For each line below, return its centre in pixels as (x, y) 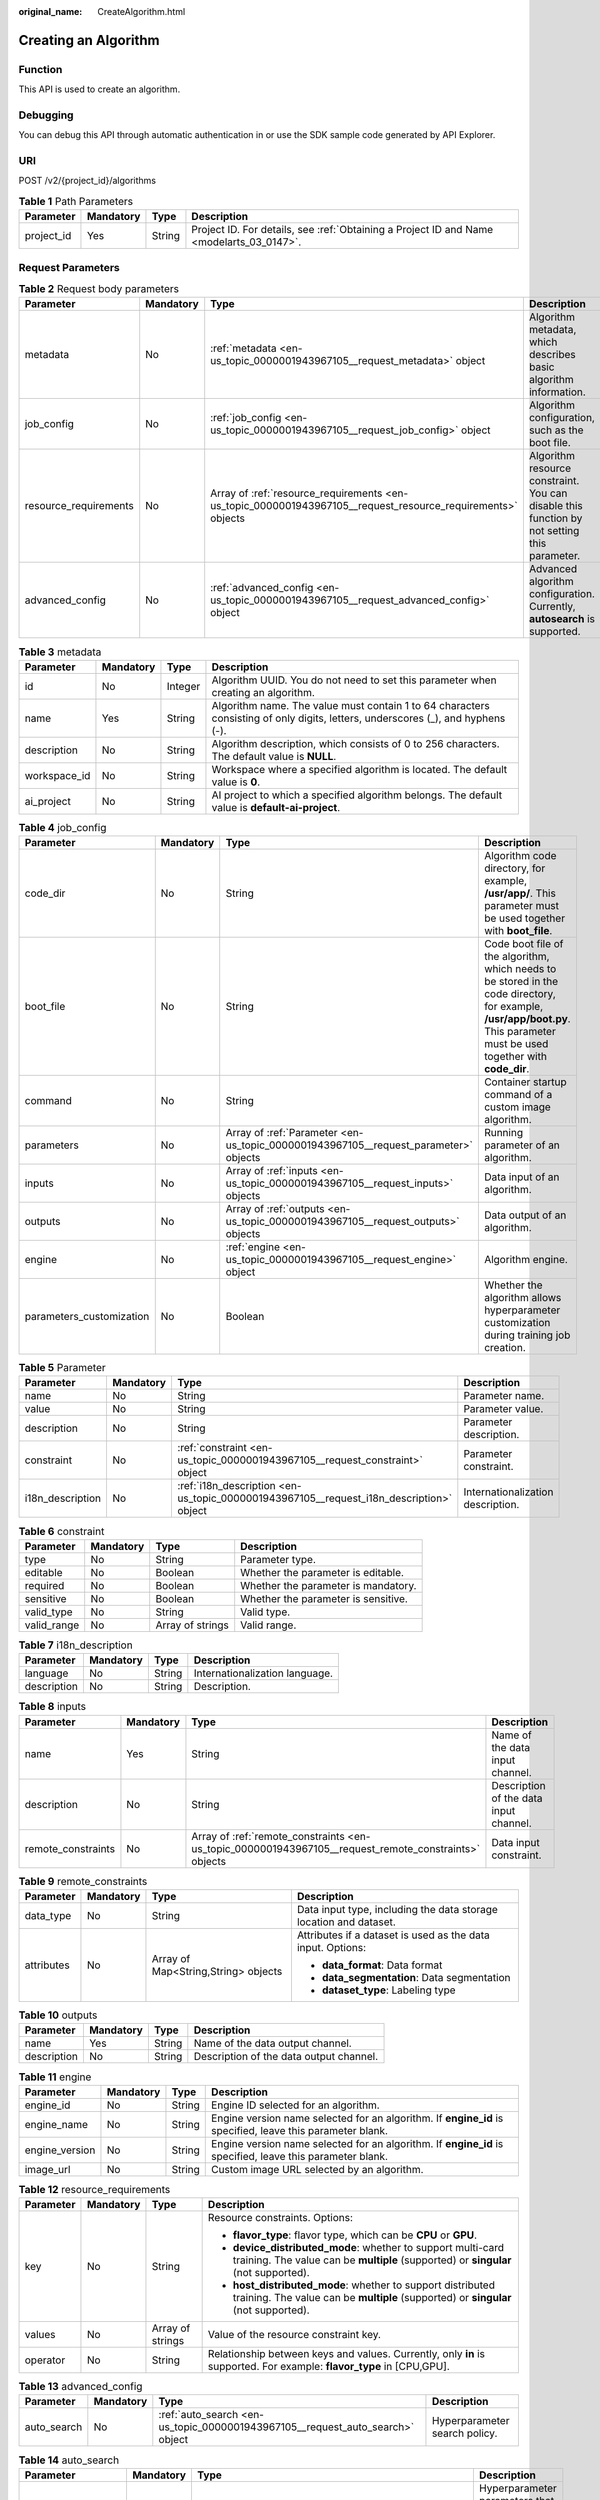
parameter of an (521, 1145)
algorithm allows (522, 1298)
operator (45, 2360)
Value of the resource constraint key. (294, 2335)
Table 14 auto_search (69, 2460)
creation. (505, 1348)
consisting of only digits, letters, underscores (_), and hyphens (358, 718)
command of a (518, 1095)
